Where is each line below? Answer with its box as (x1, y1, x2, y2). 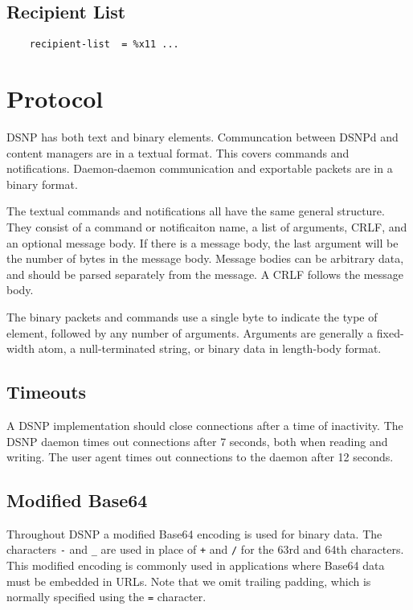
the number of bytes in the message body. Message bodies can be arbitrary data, (6, 250, 404, 267)
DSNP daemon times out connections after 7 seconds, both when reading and (6, 432, 388, 449)
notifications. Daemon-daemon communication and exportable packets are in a (6, 160, 393, 177)
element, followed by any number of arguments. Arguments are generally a (6, 324, 374, 341)
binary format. (6, 175, 78, 192)
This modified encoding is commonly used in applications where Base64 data (6, 557, 385, 574)
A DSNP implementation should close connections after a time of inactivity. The (6, 416, 403, 433)
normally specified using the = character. (6, 588, 206, 605)
